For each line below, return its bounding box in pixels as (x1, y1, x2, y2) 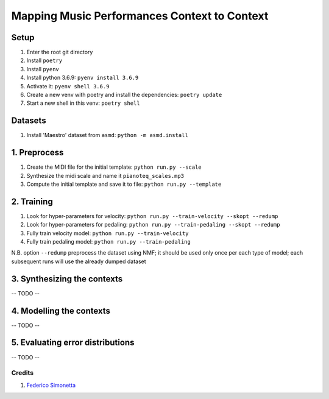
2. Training (11, 196, 53, 207)
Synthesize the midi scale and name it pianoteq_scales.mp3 (26, 172, 185, 179)
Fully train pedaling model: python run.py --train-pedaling (26, 238, 191, 245)
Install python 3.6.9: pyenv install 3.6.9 (26, 74, 139, 82)
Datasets (11, 116, 46, 126)
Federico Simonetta (26, 381, 76, 389)
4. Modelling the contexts (11, 305, 111, 316)
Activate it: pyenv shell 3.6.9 (26, 82, 110, 90)
